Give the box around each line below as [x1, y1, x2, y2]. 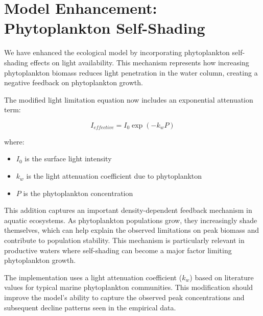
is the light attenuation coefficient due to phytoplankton [26, 171, 202, 181]
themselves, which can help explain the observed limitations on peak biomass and [4, 225, 259, 235]
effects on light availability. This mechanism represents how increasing [30, 57, 249, 67]
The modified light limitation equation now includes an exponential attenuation [4, 94, 253, 105]
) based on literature [189, 272, 254, 282]
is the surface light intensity [25, 153, 112, 164]
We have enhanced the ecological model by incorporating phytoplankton [4, 47, 230, 58]
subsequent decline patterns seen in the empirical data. [4, 302, 176, 312]
